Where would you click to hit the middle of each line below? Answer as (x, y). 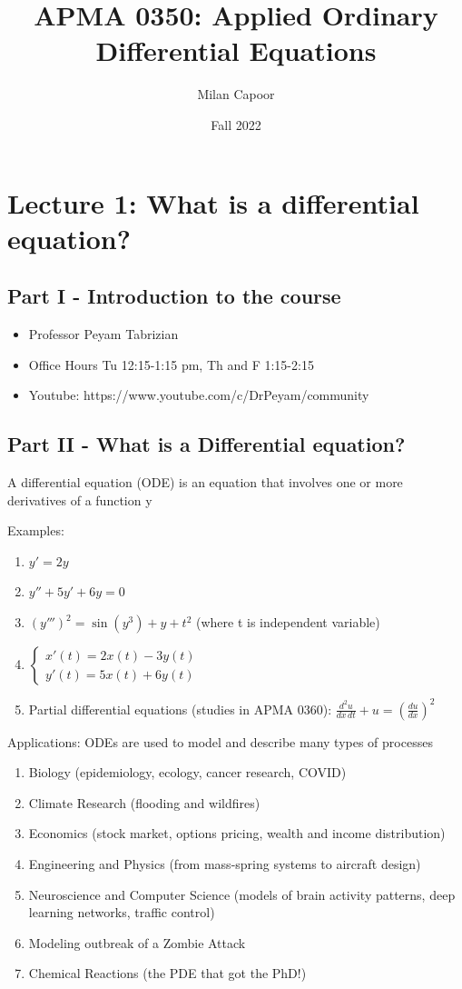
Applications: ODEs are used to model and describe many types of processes (220, 741)
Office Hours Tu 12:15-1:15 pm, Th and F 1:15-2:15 (171, 364)
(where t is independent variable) (288, 622)
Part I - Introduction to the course (174, 296)
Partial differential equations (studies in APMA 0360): (180, 709)
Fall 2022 (236, 124)
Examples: (36, 530)
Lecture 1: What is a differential (213, 202)
